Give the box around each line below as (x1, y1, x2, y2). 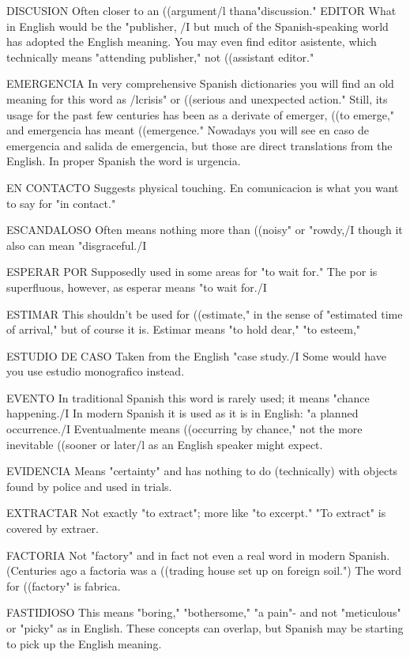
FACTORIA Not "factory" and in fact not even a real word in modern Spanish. (6, 546, 390, 563)
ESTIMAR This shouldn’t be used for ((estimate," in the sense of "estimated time (6, 305, 403, 322)
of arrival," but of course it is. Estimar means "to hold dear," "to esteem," (6, 321, 361, 338)
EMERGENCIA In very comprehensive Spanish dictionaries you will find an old (6, 75, 394, 92)
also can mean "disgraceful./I (6, 236, 147, 253)
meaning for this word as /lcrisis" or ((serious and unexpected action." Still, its (6, 90, 388, 107)
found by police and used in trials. (6, 478, 172, 494)
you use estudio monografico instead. (6, 363, 185, 379)
